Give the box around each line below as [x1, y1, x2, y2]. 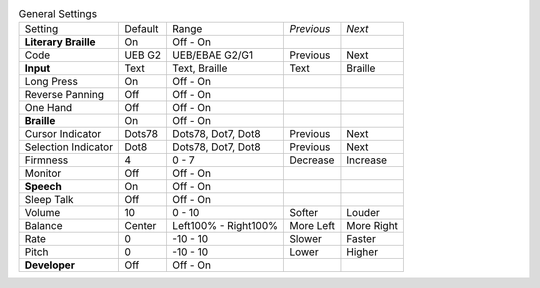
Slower [289, 232, 322, 246]
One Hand [24, 101, 73, 115]
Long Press [24, 75, 79, 89]
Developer [24, 258, 75, 272]
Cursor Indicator [24, 127, 102, 141]
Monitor [24, 166, 62, 180]
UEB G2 [124, 48, 162, 62]
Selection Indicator [24, 140, 114, 154]
